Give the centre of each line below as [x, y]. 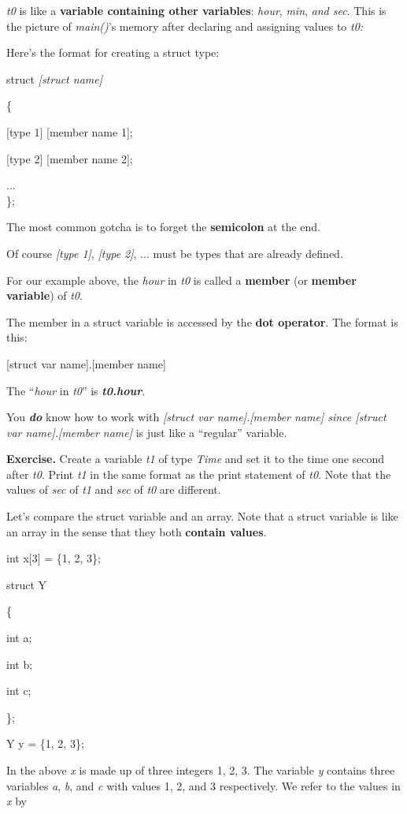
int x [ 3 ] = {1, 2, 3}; [54, 558]
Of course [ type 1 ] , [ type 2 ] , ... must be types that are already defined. [175, 253]
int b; [20, 664]
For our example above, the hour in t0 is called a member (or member [181, 280]
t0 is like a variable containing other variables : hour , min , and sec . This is [196, 10]
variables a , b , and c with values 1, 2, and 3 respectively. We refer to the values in [203, 785]
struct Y [27, 584]
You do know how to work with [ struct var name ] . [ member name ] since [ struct [196, 417]
